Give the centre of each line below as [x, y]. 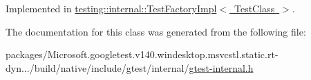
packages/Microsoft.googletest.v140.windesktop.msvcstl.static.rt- [142, 54]
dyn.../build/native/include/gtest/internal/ [97, 67]
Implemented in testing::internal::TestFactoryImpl [111, 8]
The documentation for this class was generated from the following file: [156, 31]
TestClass [254, 8]
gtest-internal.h [221, 67]
